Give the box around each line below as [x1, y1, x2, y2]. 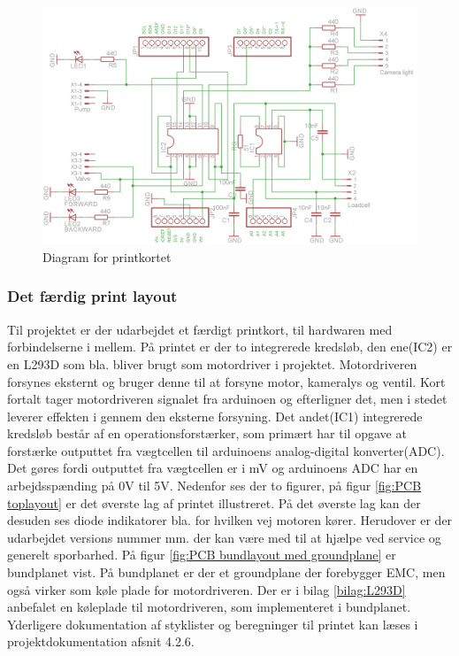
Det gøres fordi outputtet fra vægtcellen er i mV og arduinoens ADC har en [7, 459, 418, 477]
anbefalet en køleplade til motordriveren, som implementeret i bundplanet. [7, 598, 411, 616]
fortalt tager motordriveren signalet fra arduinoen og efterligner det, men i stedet [7, 390, 448, 408]
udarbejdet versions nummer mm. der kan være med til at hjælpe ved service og [7, 528, 441, 546]
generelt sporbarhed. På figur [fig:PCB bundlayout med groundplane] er [7, 545, 396, 564]
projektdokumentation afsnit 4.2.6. [7, 632, 195, 651]
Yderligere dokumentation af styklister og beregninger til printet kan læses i [7, 614, 418, 633]
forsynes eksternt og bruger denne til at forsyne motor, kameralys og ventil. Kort [7, 372, 446, 390]
